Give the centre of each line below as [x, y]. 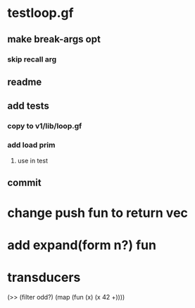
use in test [32, 160]
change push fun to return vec [98, 213]
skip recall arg [32, 59]
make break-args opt [54, 39]
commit [24, 183]
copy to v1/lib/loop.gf [45, 126]
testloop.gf [40, 13]
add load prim [31, 145]
